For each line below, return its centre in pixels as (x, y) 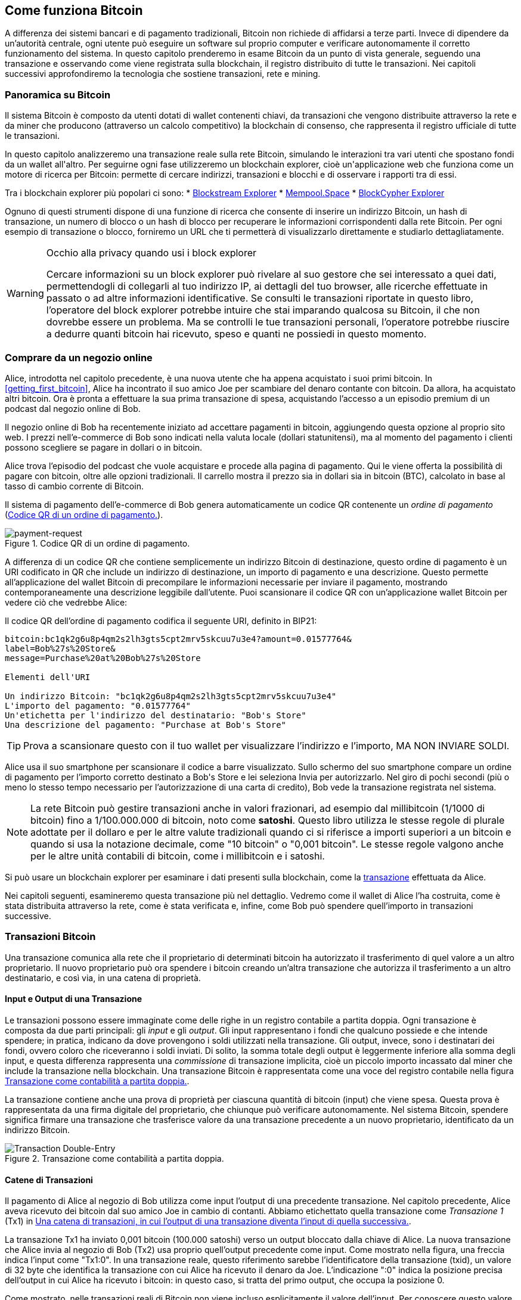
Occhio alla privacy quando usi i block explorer (151, 253)
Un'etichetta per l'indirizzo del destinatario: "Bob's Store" (156, 715)
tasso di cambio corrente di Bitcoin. (74, 486)
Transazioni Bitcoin (50, 937)
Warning (25, 294)
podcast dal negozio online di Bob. (73, 408)
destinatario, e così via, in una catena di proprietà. (103, 978)
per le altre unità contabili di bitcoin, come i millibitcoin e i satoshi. (178, 856)
